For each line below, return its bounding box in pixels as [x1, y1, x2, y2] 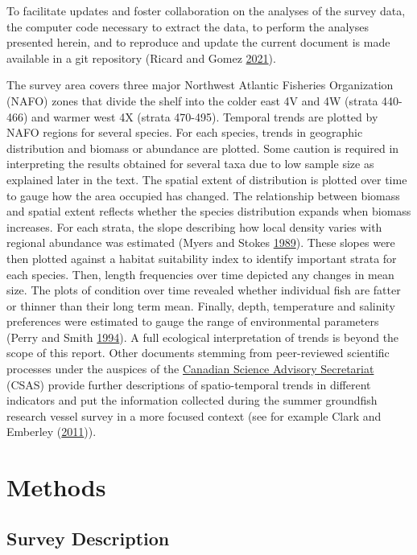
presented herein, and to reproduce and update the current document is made [6, 34, 390, 51]
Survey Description [6, 525, 170, 550]
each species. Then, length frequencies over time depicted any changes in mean [6, 265, 394, 282]
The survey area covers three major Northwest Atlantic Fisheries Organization [6, 76, 394, 93]
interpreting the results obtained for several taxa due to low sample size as [6, 155, 374, 172]
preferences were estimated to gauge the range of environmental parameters [6, 313, 379, 330]
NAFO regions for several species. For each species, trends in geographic [6, 124, 363, 141]
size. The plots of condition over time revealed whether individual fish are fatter [6, 282, 401, 298]
